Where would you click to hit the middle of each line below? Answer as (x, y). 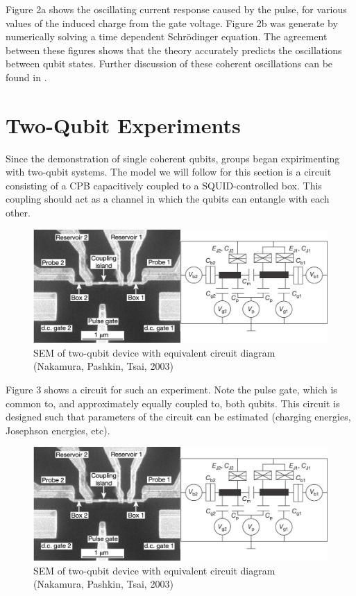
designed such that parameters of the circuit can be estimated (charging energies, (178, 417)
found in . (26, 77)
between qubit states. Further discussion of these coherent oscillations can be (169, 63)
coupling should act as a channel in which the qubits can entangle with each (168, 199)
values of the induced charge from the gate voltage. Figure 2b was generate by (172, 23)
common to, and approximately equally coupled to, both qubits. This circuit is (173, 403)
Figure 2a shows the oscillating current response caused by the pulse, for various (176, 9)
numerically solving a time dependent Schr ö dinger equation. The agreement (167, 36)
